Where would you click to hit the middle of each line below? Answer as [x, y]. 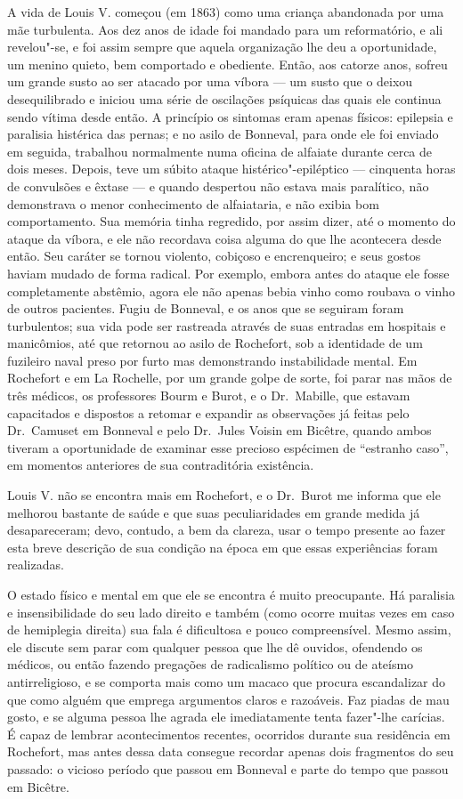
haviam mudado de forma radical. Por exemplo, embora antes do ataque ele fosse [228, 273]
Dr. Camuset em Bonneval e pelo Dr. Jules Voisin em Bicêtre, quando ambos [219, 430]
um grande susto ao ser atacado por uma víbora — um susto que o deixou [210, 81]
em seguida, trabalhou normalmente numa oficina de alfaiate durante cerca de [220, 151]
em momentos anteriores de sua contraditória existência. [161, 465]
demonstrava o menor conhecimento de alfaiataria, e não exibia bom [193, 203]
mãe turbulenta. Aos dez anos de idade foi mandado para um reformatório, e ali [225, 29]
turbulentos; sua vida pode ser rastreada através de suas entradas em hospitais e [227, 325]
